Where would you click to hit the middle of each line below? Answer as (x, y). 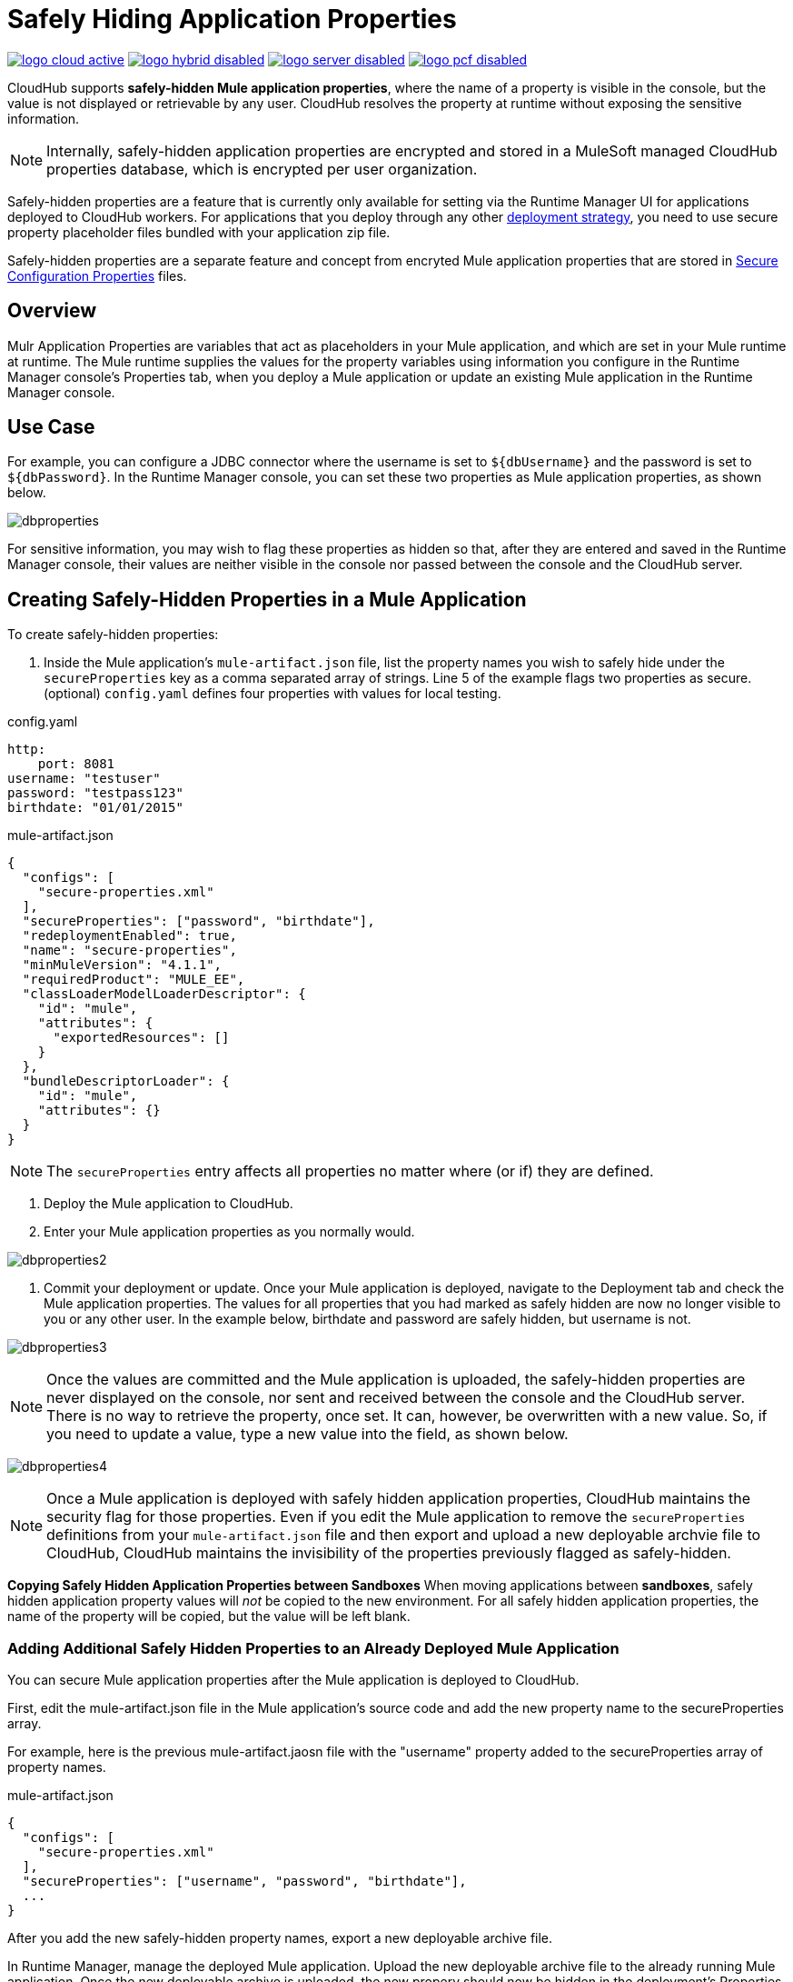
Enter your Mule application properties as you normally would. (229, 1232)
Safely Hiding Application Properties (232, 19)
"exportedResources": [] (141, 1038)
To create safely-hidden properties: (113, 635)
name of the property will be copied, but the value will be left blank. (209, 1617)
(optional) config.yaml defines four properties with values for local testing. (273, 694)
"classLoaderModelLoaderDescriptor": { (164, 994)
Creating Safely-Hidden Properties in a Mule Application (267, 599)
